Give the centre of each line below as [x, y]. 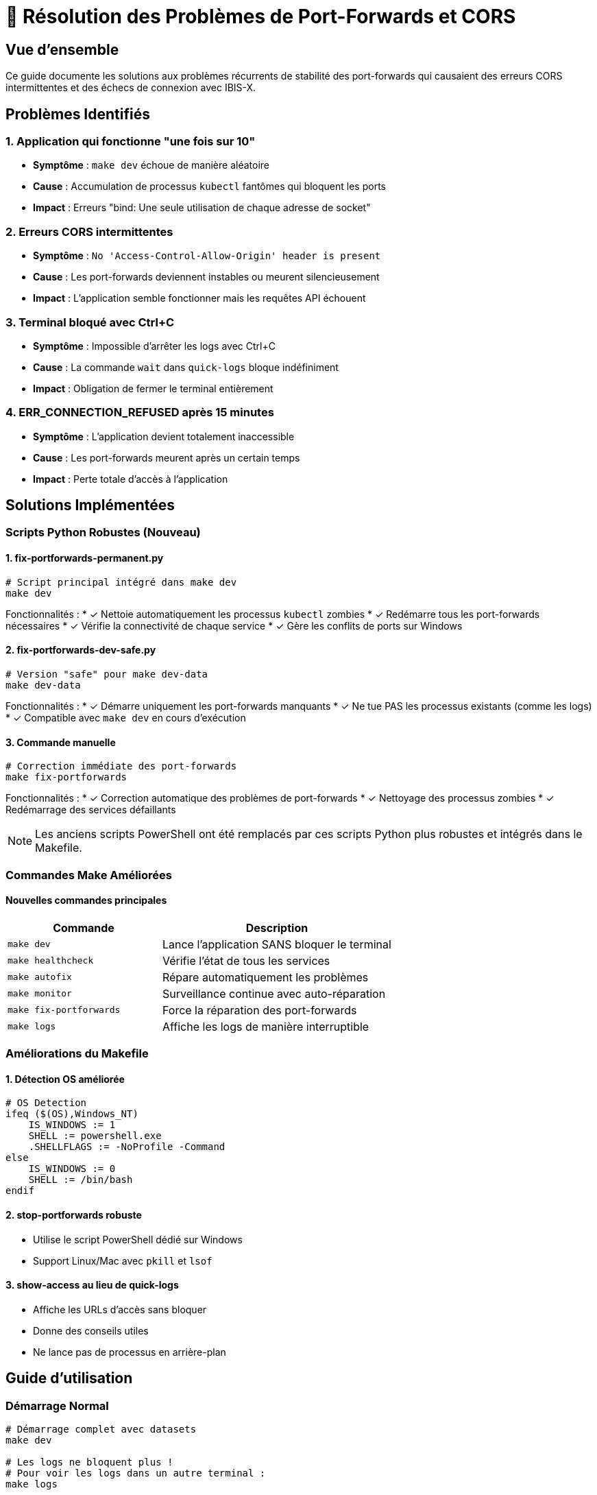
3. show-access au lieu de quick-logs [92, 1285]
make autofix [40, 977]
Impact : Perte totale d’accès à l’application [131, 479]
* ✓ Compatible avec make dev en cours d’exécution [126, 717]
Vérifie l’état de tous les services [246, 960]
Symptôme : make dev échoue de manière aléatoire [151, 165]
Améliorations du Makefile [77, 1054]
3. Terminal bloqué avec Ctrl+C [90, 322]
